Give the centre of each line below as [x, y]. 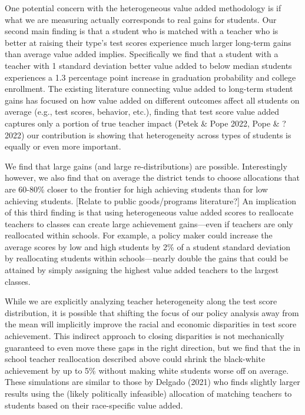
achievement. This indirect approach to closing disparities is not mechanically [145, 336]
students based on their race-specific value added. [94, 405]
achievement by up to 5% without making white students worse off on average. [147, 370]
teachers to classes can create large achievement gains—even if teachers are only [149, 223]
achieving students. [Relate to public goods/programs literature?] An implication [150, 200]
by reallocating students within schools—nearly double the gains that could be [147, 258]
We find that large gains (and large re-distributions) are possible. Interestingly [146, 166]
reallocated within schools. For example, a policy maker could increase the [139, 235]
